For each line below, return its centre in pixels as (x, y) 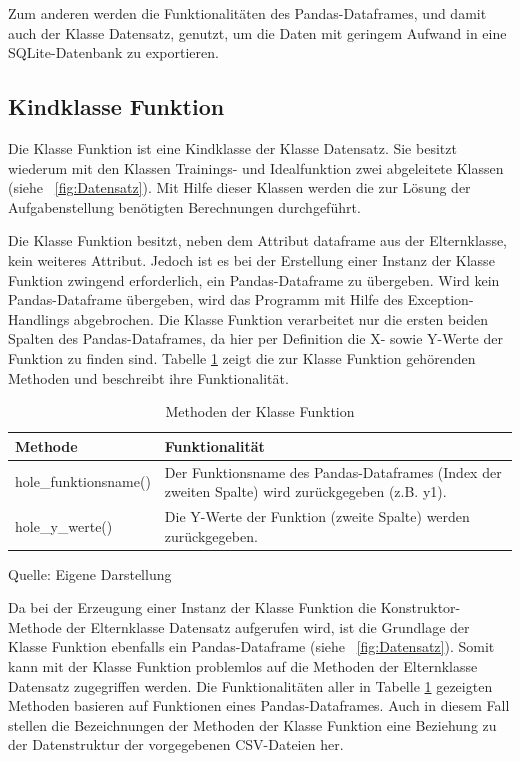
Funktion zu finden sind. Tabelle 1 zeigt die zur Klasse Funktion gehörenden (242, 357)
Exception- (440, 299)
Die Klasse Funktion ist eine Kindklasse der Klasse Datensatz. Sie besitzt (232, 147)
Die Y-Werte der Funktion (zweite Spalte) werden (317, 515)
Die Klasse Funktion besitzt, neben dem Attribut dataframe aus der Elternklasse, (257, 240)
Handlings (39, 318)
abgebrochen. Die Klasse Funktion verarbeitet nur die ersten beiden (281, 318)
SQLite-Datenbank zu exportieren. (113, 52)
